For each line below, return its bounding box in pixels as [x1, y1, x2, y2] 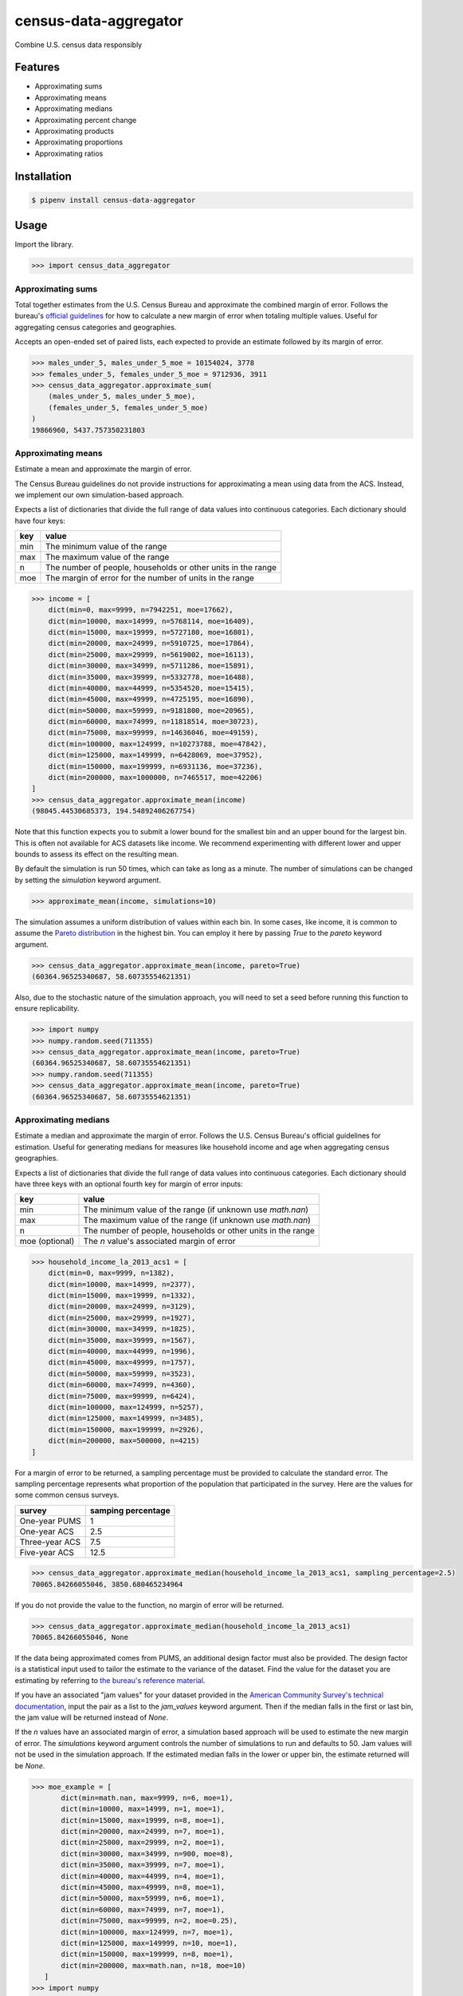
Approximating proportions [34, 137, 124, 147]
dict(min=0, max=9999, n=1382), [48, 1269, 175, 1277]
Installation [14, 169, 72, 183]
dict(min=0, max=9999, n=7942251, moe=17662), [48, 605, 234, 615]
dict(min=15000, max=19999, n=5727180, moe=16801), [48, 628, 255, 636]
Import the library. [14, 240, 74, 249]
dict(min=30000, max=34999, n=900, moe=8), [61, 1849, 234, 1858]
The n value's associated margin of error [83, 1236, 236, 1247]
